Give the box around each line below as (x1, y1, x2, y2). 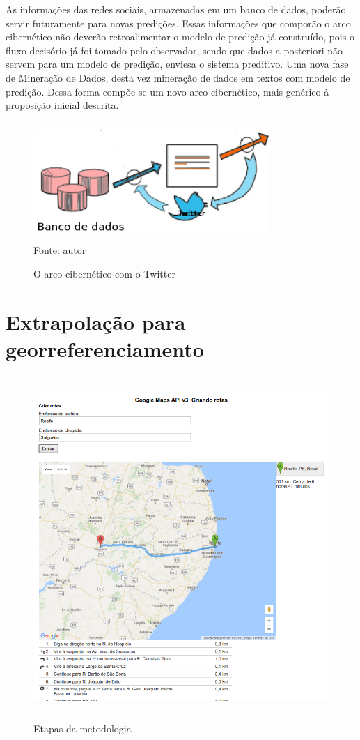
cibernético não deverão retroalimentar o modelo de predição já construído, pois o (6, 29, 354, 44)
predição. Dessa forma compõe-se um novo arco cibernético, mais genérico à (6, 84, 329, 98)
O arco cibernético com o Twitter (33, 266, 175, 281)
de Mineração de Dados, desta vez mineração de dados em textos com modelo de (6, 70, 350, 84)
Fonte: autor (33, 243, 86, 257)
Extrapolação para (6, 307, 186, 335)
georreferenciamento (6, 334, 204, 363)
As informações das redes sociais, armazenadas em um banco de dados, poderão (6, 2, 346, 16)
